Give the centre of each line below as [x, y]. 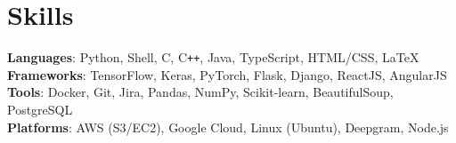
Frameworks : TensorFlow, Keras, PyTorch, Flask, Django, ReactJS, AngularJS [227, 74]
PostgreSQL [40, 109]
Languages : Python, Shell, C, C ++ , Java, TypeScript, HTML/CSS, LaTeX [213, 57]
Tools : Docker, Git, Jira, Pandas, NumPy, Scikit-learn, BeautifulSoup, [200, 92]
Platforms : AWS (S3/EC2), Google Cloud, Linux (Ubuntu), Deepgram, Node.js [228, 127]
